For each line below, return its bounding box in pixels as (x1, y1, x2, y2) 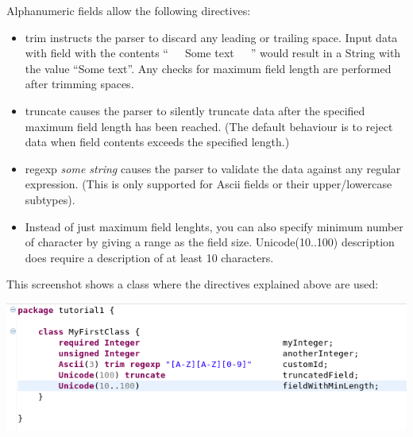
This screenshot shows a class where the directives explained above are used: (6, 276, 379, 292)
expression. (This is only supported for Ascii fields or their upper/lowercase (25, 176, 392, 192)
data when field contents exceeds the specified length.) (25, 133, 290, 150)
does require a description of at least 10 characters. (25, 249, 274, 265)
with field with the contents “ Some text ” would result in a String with (25, 44, 401, 61)
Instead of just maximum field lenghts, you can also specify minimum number (25, 218, 403, 234)
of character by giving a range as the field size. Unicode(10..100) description (25, 234, 395, 250)
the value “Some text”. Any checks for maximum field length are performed (25, 60, 392, 76)
